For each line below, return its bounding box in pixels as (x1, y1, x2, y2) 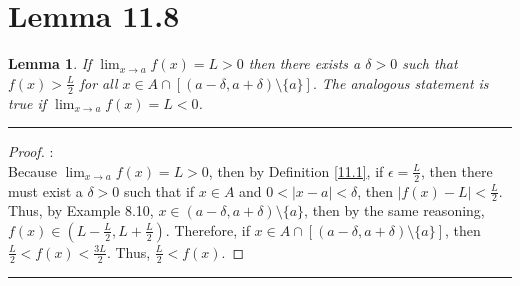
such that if (124, 180, 195, 201)
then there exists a (248, 53, 361, 74)
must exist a (8, 180, 83, 201)
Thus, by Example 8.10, (8, 200, 154, 221)
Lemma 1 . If (8, 53, 92, 74)
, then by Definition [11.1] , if (208, 160, 384, 181)
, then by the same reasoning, (304, 200, 485, 221)
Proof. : (8, 141, 54, 162)
